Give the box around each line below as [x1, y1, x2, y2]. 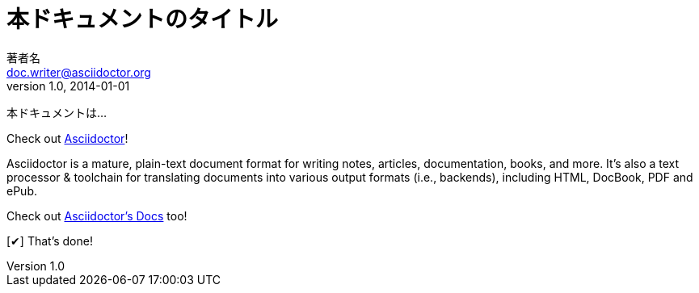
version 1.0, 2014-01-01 [6, 78, 130, 93]
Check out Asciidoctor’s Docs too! [6, 208, 187, 223]
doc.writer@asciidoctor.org [6, 65, 151, 79]
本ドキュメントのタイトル [6, 6, 279, 33]
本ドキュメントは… [6, 105, 107, 119]
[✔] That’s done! [6, 233, 93, 248]
